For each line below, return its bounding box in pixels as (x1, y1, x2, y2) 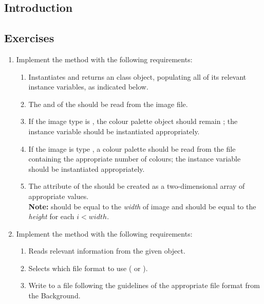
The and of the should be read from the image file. (28, 98, 188, 109)
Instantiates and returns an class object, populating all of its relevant (28, 71, 247, 82)
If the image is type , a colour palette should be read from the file (28, 143, 236, 154)
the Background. (28, 290, 81, 301)
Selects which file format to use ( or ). (28, 262, 148, 273)
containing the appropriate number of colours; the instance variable (28, 153, 241, 164)
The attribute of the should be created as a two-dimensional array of (28, 181, 245, 191)
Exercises (4, 30, 54, 46)
